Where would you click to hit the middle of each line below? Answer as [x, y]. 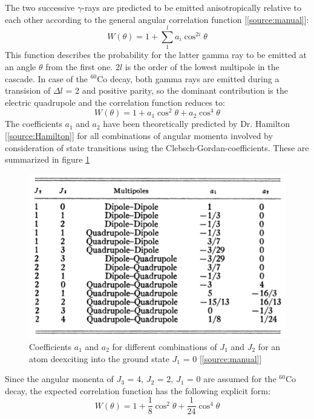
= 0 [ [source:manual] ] [222, 358]
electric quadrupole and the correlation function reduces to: [115, 102]
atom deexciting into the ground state [99, 358]
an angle [21, 66]
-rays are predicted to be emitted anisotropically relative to [191, 7]
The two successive [40, 7]
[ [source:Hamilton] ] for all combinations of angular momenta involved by [139, 135]
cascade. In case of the [47, 78]
